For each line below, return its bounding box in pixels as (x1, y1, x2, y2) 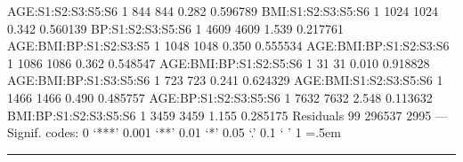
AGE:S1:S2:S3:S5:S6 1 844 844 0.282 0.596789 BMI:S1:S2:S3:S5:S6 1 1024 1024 (7, 2, 438, 19)
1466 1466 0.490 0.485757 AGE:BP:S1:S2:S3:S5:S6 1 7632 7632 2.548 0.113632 (7, 88, 433, 106)
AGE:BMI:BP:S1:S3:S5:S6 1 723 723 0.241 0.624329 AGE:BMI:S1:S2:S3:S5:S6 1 (7, 71, 443, 89)
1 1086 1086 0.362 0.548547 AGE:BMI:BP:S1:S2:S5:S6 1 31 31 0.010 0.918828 (7, 53, 430, 72)
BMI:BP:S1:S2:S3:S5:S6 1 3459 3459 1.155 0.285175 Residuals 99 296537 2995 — (7, 105, 448, 124)
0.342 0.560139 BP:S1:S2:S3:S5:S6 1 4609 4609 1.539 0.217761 (7, 19, 345, 37)
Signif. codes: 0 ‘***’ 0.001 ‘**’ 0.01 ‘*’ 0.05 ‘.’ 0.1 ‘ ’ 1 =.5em (7, 123, 341, 142)
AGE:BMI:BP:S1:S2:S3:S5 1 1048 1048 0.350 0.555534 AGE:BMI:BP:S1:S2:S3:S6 (7, 36, 450, 55)
